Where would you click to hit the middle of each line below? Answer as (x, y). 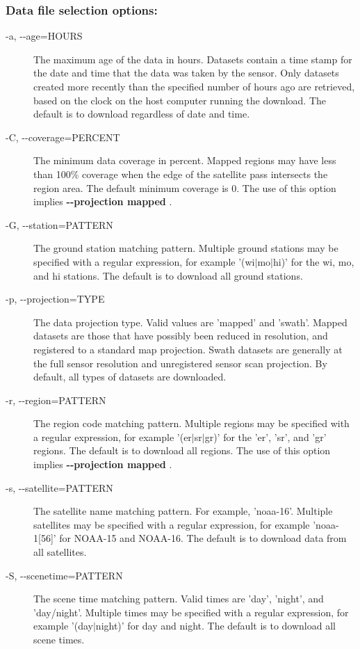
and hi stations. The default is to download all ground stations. (168, 275)
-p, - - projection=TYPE (55, 299)
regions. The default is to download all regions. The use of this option (182, 450)
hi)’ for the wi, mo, (313, 261)
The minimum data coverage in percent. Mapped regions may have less (185, 160)
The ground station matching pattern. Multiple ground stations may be (186, 248)
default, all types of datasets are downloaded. (130, 377)
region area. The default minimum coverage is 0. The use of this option (185, 187)
